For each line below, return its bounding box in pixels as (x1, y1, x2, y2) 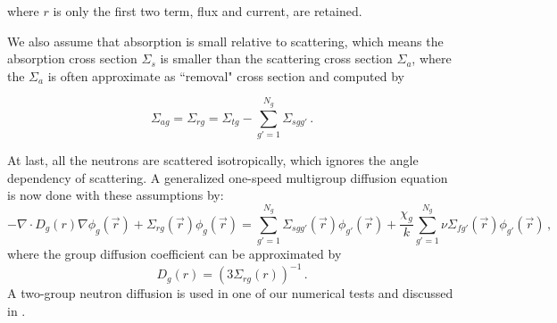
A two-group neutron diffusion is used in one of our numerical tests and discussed (7, 284, 453, 302)
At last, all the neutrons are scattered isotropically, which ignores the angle (7, 150, 419, 169)
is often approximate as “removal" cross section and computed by (47, 66, 404, 85)
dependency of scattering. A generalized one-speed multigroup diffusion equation (7, 168, 448, 186)
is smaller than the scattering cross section (160, 49, 393, 68)
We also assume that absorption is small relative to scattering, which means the (7, 31, 444, 50)
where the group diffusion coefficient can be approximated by (7, 244, 342, 263)
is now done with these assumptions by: (7, 186, 224, 204)
